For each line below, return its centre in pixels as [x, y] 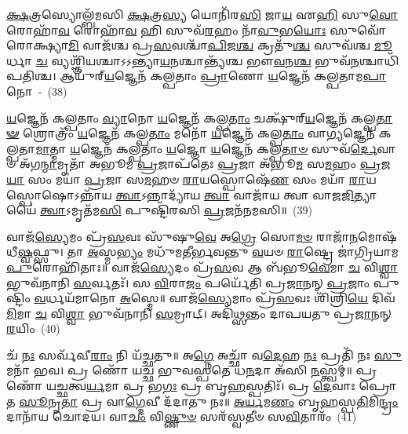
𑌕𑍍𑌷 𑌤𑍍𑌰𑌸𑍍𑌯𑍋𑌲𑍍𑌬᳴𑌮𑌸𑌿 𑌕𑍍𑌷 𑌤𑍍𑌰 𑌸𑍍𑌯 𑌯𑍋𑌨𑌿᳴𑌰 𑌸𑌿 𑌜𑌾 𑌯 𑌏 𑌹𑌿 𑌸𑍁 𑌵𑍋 [202, 14]
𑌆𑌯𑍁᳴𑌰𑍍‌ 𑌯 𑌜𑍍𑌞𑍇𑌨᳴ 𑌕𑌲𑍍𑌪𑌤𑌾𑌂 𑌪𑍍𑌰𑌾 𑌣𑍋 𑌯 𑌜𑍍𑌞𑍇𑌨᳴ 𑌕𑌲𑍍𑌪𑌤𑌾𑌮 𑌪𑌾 [223, 76]
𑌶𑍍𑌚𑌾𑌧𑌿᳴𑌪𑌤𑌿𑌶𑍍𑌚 [379, 60]
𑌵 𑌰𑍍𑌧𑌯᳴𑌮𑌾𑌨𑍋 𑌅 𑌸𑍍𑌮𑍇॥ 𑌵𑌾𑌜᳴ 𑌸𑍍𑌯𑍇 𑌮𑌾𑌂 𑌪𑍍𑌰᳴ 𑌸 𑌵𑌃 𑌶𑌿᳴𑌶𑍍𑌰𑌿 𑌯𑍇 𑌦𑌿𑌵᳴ [215, 298]
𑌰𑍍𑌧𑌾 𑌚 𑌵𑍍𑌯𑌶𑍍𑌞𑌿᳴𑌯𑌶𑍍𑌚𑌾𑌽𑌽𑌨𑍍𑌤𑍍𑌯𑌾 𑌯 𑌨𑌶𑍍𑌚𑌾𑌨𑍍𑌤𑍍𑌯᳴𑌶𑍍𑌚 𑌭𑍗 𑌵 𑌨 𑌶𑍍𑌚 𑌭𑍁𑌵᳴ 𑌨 [183, 60]
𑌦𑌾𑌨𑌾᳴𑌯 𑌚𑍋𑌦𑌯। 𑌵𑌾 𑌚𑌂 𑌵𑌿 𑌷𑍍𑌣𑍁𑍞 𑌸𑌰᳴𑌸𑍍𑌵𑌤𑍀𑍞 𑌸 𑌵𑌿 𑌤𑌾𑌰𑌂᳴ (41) [182, 416]
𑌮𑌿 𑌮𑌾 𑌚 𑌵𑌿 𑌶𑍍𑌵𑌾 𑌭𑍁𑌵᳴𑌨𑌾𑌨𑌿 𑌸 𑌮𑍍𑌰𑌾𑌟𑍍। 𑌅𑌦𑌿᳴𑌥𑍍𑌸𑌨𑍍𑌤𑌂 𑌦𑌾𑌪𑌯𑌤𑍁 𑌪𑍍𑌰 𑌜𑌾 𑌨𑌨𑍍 [199, 313]
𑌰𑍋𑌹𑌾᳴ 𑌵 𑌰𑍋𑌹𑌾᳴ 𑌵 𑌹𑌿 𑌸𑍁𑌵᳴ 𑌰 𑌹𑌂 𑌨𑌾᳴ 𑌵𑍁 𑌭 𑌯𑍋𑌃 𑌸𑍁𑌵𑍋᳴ [197, 29]
